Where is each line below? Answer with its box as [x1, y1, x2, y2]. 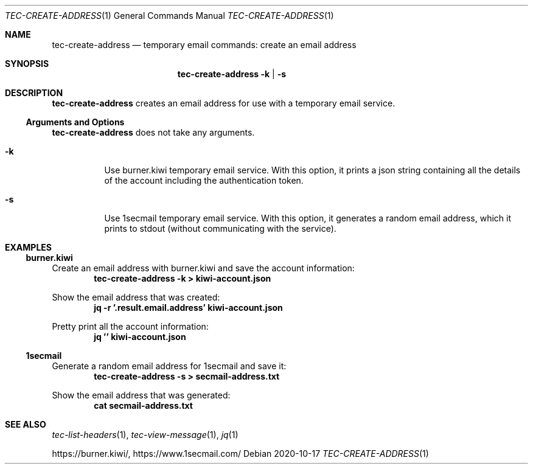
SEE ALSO [5, 419, 46, 429]
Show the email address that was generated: [52, 390, 231, 400]
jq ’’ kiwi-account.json [94, 332, 186, 342]
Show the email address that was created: [52, 292, 220, 302]
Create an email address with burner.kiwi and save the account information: [52, 263, 355, 273]
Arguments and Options [26, 117, 125, 127]
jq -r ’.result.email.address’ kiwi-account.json [94, 302, 283, 313]
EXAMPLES [5, 242, 52, 252]
